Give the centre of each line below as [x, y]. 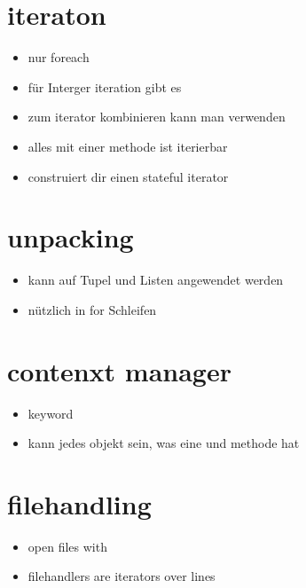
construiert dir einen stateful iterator [128, 176]
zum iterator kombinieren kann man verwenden [157, 117]
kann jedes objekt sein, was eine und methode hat [164, 443]
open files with [67, 546]
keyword [51, 413]
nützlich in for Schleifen [92, 309]
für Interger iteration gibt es [105, 86]
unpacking [71, 237]
